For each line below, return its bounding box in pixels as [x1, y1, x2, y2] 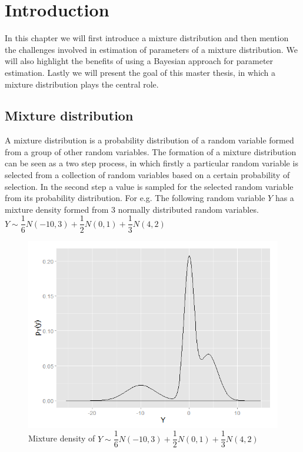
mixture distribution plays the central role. [5, 78, 159, 90]
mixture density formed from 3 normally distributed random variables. [5, 203, 259, 215]
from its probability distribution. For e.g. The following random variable [5, 192, 265, 204]
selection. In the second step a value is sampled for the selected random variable [5, 180, 294, 192]
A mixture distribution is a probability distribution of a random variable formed [5, 134, 294, 146]
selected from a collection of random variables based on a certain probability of [5, 169, 290, 181]
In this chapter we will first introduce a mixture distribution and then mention [5, 32, 289, 44]
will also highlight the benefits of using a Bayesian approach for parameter [5, 55, 274, 67]
